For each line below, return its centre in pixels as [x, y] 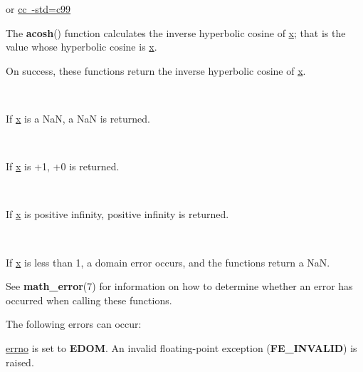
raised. [20, 362]
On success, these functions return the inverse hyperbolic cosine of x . [156, 70]
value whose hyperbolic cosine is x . [81, 47]
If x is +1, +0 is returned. [63, 166]
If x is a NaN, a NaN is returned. [78, 118]
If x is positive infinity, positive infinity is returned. [117, 214]
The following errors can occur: [74, 324]
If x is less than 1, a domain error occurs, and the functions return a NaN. [168, 262]
